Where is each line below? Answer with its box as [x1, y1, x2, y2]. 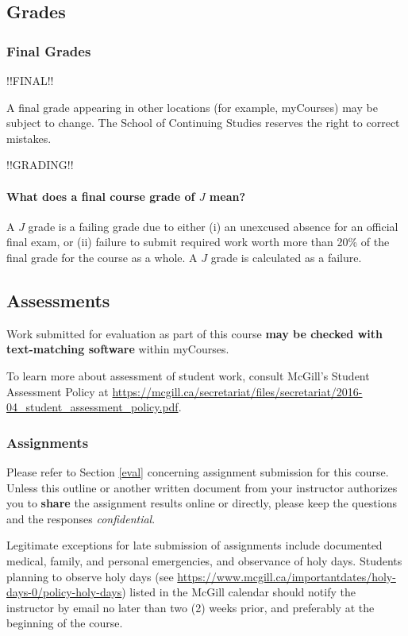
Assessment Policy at [6, 383, 109, 399]
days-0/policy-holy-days [6, 584, 122, 600]
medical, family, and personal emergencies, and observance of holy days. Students [6, 552, 402, 569]
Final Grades [6, 40, 91, 60]
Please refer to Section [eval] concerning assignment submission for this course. [6, 463, 389, 480]
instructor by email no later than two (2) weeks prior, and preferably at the [6, 599, 375, 615]
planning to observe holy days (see [6, 568, 174, 584]
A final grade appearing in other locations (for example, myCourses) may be [6, 98, 378, 115]
